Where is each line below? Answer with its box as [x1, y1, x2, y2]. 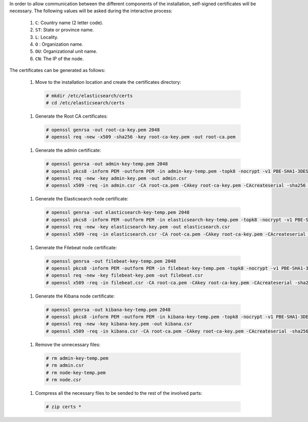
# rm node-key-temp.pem [46, 370, 106, 375]
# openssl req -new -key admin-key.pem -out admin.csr [46, 175, 187, 181]
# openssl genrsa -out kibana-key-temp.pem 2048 [46, 306, 171, 313]
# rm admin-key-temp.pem [46, 355, 109, 361]
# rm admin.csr [46, 362, 84, 369]
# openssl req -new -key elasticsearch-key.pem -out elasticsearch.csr [46, 224, 230, 230]
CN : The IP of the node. [35, 56, 84, 62]
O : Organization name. [35, 41, 83, 47]
